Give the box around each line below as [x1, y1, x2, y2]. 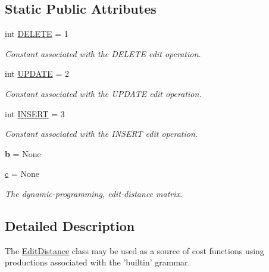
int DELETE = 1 [5, 27, 68, 40]
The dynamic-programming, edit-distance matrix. [5, 187, 183, 199]
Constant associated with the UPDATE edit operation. [5, 87, 202, 99]
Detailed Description [5, 216, 135, 235]
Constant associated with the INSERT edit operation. [5, 127, 198, 140]
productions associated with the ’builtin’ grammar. [5, 256, 190, 268]
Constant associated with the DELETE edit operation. [5, 47, 201, 60]
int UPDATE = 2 [5, 67, 69, 80]
